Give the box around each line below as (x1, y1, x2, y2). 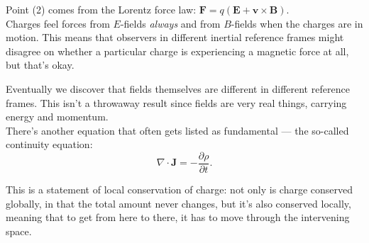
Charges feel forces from (6, 16, 110, 30)
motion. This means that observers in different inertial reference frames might (6, 30, 344, 45)
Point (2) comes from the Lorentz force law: (6, 2, 197, 16)
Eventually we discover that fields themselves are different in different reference (6, 81, 350, 96)
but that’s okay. (6, 57, 75, 72)
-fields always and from (120, 16, 221, 30)
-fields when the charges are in (231, 16, 363, 30)
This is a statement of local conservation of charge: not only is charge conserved (6, 182, 353, 196)
